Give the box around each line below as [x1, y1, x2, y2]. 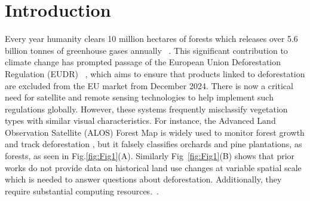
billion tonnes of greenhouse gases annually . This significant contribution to [5, 44, 288, 56]
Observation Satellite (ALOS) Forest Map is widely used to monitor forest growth [5, 126, 305, 138]
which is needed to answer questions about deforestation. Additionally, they [5, 173, 282, 185]
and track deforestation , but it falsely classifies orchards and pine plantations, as [5, 138, 302, 150]
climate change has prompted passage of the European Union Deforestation [5, 56, 281, 68]
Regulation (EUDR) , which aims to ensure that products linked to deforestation [5, 67, 305, 80]
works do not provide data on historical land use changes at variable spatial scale [5, 161, 302, 173]
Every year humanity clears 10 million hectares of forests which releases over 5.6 [5, 32, 298, 45]
